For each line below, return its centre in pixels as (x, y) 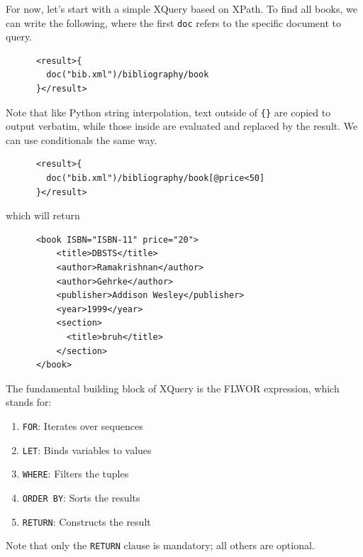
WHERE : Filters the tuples (76, 474)
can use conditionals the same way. (82, 139)
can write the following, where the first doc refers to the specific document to (173, 22)
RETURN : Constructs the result (86, 521)
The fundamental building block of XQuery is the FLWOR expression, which (173, 388)
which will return (43, 215)
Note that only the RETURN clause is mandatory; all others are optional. (160, 545)
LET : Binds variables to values (87, 450)
